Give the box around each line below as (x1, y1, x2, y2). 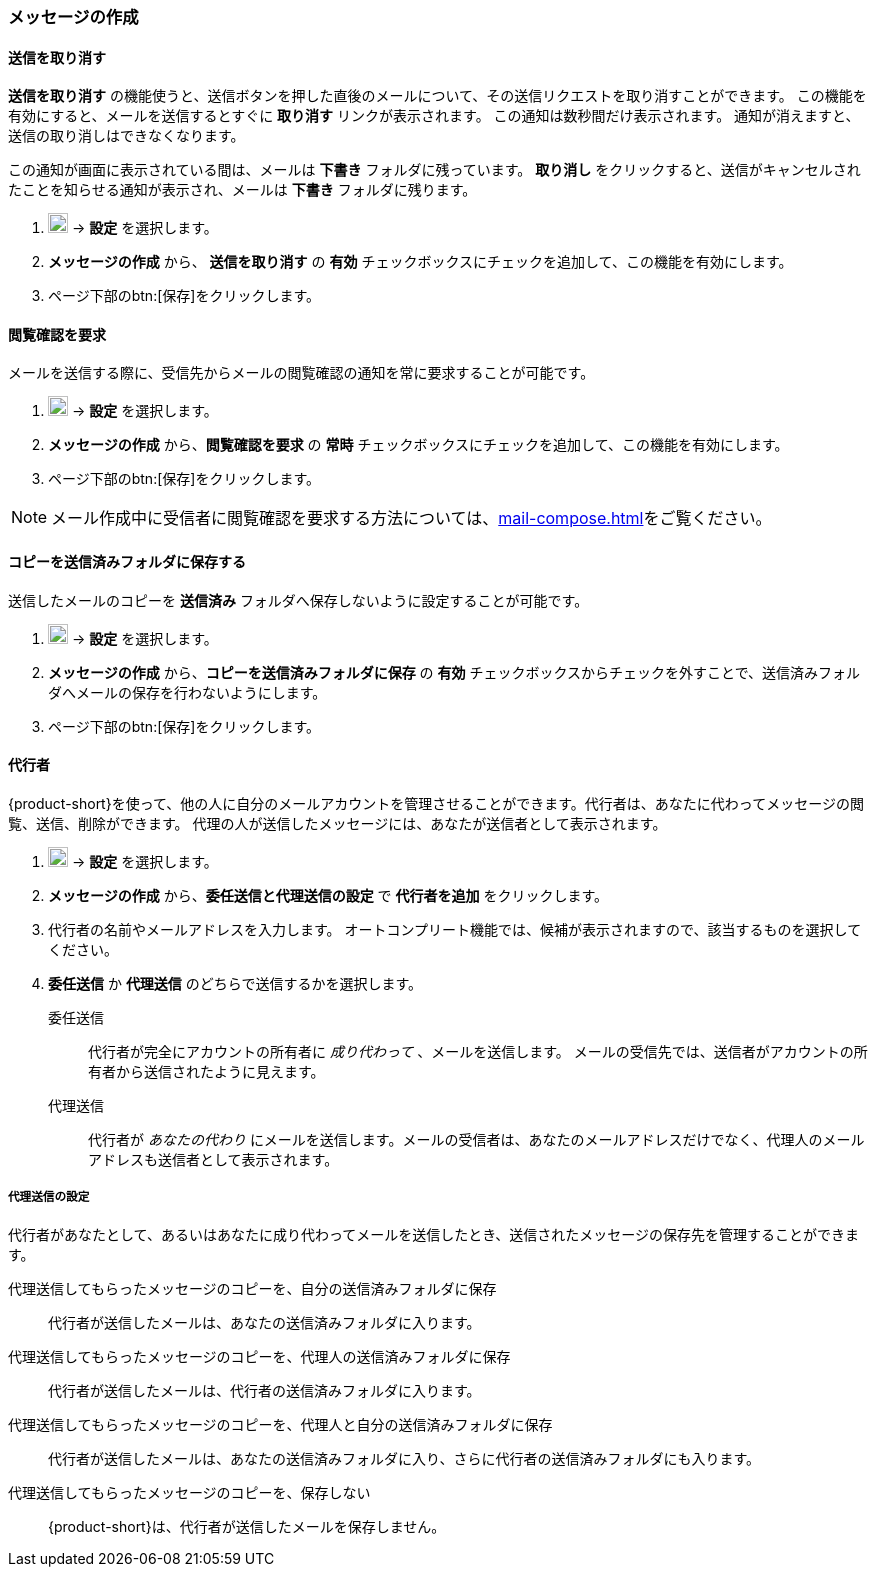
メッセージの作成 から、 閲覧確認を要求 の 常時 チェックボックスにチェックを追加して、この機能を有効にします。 (48, 436, 789, 454)
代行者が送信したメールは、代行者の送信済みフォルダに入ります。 (48, 1381, 481, 1399)
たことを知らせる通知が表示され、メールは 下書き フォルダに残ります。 (8, 181, 477, 199)
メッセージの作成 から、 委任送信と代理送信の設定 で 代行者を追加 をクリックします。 (48, 886, 609, 904)
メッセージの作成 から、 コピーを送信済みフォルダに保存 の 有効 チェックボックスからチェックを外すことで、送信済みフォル (48, 663, 861, 681)
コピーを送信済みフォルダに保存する (8, 553, 246, 571)
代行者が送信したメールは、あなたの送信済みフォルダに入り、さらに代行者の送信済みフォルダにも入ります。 (48, 1449, 761, 1467)
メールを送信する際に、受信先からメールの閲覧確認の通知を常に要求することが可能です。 (8, 364, 595, 382)
